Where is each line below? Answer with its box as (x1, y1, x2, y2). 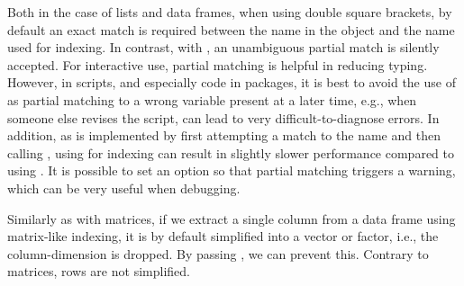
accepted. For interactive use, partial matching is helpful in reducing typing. (7, 55, 428, 74)
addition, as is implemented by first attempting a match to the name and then (7, 126, 441, 145)
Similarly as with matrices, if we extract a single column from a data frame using (7, 209, 456, 228)
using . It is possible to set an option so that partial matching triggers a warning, (7, 161, 456, 180)
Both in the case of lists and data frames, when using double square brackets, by (7, 3, 452, 21)
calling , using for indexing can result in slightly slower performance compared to (7, 143, 455, 162)
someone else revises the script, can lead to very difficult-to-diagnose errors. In (7, 108, 440, 127)
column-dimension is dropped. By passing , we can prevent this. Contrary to (7, 244, 429, 263)
